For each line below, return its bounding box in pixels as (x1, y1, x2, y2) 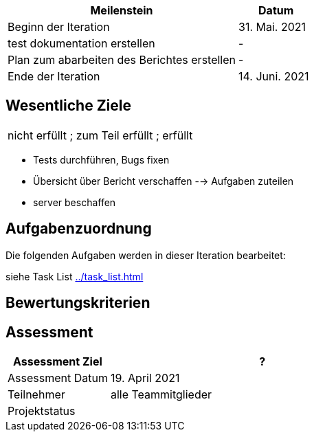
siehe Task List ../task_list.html (5, 270, 144, 282)
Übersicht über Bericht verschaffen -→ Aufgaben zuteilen (33, 175, 294, 187)
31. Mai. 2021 (238, 20, 306, 34)
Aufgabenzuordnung (5, 220, 152, 238)
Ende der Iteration (8, 69, 100, 83)
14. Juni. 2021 (238, 69, 309, 83)
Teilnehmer (8, 387, 65, 401)
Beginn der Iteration (8, 20, 110, 34)
